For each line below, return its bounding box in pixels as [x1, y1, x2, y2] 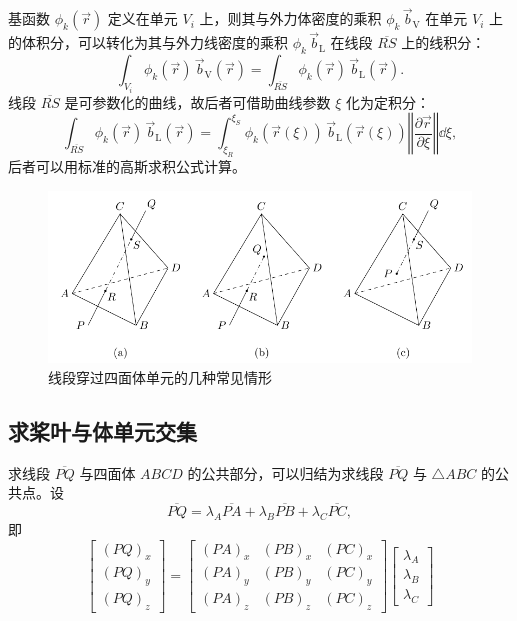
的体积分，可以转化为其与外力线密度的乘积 [8, 32, 288, 53]
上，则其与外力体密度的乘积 [199, 8, 382, 29]
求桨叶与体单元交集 [8, 415, 197, 446]
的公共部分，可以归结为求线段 [187, 462, 384, 483]
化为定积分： [346, 91, 431, 112]
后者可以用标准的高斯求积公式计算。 [8, 156, 246, 177]
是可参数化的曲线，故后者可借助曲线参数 [64, 91, 331, 112]
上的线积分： [401, 32, 486, 53]
